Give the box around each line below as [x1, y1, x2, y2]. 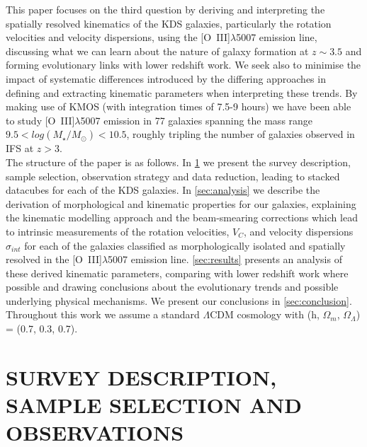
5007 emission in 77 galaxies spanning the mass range [80, 112, 313, 127]
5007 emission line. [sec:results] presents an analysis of [108, 252, 342, 267]
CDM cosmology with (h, [210, 307, 320, 322]
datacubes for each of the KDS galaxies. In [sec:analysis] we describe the [6, 182, 320, 197]
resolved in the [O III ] [6, 252, 102, 267]
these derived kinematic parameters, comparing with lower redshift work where [6, 265, 349, 280]
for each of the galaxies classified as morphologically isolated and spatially [24, 238, 346, 252]
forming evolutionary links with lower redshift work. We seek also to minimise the [6, 57, 361, 72]
